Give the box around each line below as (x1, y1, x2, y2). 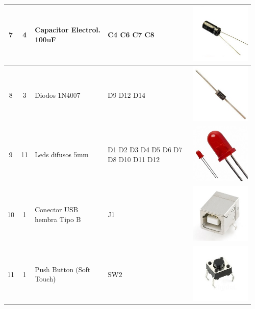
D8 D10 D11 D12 (107, 154, 160, 165)
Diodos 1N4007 (35, 89, 80, 100)
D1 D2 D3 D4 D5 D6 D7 (107, 144, 182, 155)
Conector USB (35, 204, 78, 215)
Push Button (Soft (35, 264, 91, 274)
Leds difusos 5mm (35, 149, 89, 160)
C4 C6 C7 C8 (107, 29, 154, 39)
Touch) (35, 274, 56, 284)
